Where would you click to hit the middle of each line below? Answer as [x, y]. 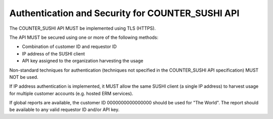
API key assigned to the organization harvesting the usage [83, 61]
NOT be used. [24, 77]
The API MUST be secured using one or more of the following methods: [84, 37]
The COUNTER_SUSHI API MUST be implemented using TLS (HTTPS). [83, 28]
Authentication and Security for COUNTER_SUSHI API [124, 13]
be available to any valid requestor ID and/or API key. [64, 110]
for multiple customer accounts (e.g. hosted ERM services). [71, 93]
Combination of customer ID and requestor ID [70, 47]
